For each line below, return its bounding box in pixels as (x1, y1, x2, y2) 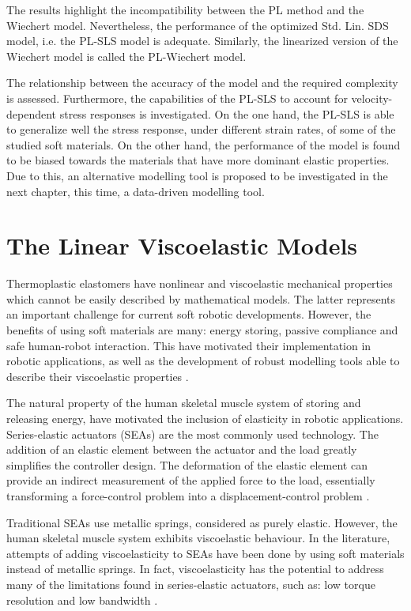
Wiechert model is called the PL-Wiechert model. (6, 47, 247, 64)
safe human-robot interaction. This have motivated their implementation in (6, 337, 371, 353)
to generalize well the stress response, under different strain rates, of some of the (6, 121, 396, 138)
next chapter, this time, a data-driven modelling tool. (6, 183, 265, 199)
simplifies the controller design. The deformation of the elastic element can (6, 456, 368, 473)
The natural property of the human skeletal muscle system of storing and (6, 394, 361, 411)
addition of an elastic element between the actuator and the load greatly (6, 441, 357, 458)
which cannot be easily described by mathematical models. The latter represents (6, 290, 396, 307)
